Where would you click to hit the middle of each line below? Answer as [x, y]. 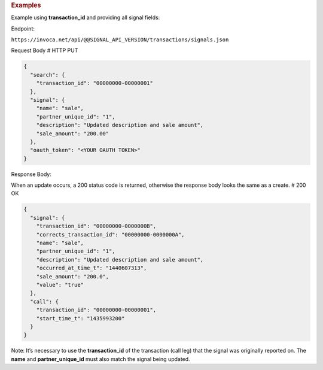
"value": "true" [60, 285]
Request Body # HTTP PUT [45, 50]
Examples [26, 5]
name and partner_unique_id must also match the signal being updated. [101, 359]
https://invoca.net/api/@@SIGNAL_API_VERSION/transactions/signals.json [120, 40]
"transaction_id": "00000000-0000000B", [96, 226]
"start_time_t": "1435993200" [80, 318]
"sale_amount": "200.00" [73, 134]
